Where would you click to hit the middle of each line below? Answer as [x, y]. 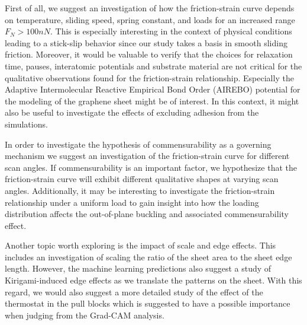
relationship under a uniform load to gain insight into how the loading [132, 202]
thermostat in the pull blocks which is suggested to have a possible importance [148, 303]
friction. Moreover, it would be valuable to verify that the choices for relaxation [149, 54]
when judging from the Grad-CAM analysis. [85, 315]
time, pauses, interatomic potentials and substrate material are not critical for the [153, 66]
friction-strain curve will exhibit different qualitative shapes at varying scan [142, 179]
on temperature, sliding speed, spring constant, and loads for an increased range [150, 19]
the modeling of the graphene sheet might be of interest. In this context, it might [152, 101]
